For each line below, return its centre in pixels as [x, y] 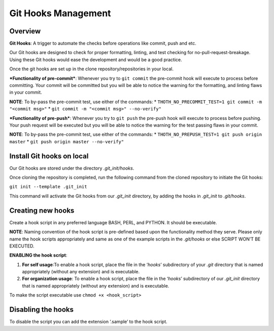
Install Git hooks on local [49, 156]
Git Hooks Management [60, 13]
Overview [25, 31]
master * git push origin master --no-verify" [67, 141]
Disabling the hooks [41, 309]
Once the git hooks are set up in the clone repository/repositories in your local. [91, 69]
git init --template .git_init [48, 187]
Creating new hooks [42, 210]
